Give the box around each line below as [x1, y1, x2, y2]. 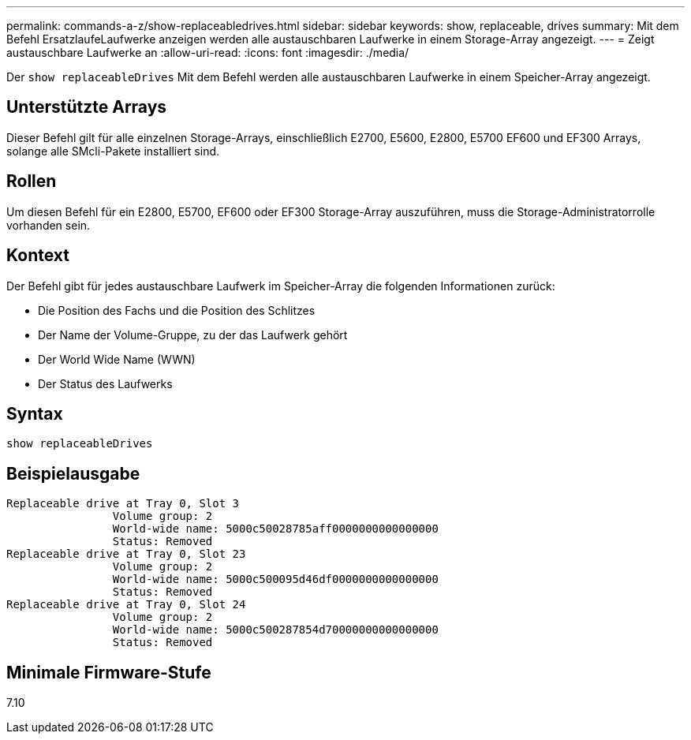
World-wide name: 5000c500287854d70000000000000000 [112, 623, 439, 637]
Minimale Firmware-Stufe [6, 662, 211, 682]
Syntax [6, 403, 63, 424]
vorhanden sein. [6, 218, 91, 232]
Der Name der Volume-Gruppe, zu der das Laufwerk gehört [38, 327, 348, 342]
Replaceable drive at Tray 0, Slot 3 [6, 497, 240, 510]
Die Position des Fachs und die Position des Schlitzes [38, 303, 316, 317]
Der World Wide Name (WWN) [38, 352, 196, 366]
